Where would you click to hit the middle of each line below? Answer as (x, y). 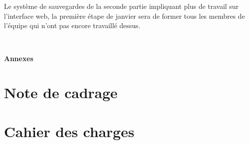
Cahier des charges (69, 131)
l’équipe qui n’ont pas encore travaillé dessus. (72, 25)
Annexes (19, 58)
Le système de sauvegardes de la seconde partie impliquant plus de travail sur (121, 6)
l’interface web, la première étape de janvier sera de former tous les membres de (124, 16)
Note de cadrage (61, 92)
